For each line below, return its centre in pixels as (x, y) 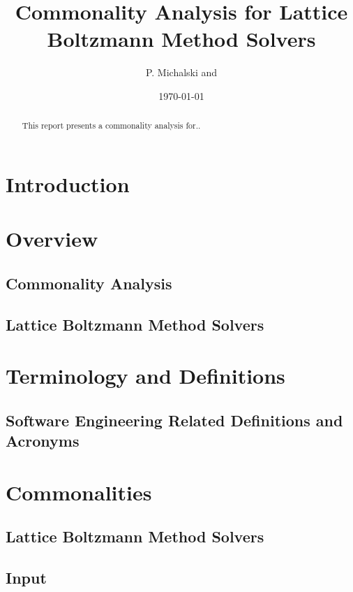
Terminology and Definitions (145, 376)
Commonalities (79, 492)
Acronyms (43, 441)
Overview (52, 239)
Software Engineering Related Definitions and (174, 420)
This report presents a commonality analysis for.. (111, 125)
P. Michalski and (181, 72)
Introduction (68, 183)
